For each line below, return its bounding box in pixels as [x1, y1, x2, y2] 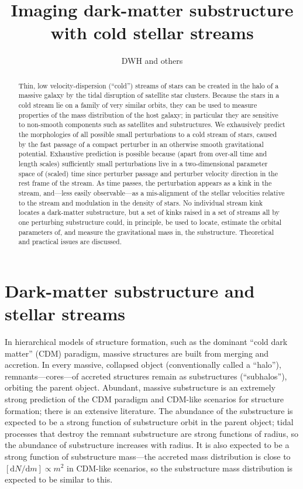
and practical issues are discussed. [18, 237, 122, 247]
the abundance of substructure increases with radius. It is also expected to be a [5, 439, 290, 451]
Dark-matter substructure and [5, 278, 255, 302]
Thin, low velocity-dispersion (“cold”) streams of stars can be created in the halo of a [18, 80, 279, 90]
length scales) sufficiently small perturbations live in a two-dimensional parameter [18, 158, 268, 168]
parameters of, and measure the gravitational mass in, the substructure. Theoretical [18, 227, 274, 237]
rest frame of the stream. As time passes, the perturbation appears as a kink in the [18, 178, 272, 188]
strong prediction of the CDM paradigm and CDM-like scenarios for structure [5, 392, 284, 405]
